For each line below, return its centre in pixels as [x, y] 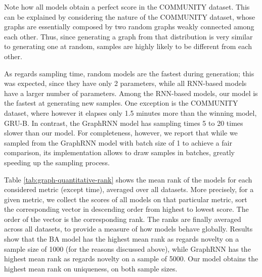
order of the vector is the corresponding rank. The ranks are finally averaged [123, 219]
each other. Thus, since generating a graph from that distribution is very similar [128, 36]
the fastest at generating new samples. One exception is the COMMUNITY [121, 103]
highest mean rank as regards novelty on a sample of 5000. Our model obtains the [131, 259]
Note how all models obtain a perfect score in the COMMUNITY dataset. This [127, 7]
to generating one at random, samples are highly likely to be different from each [128, 46]
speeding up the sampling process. [57, 162]
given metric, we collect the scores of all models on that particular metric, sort [126, 199]
